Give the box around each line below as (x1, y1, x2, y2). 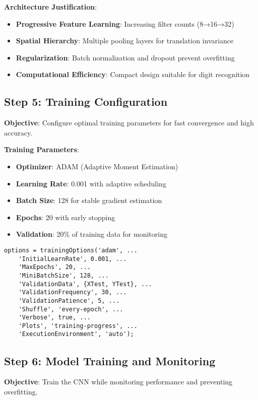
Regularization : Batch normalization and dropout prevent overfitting (16, 52, 235, 62)
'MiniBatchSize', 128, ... (18, 272, 109, 279)
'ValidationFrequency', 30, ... (18, 289, 127, 296)
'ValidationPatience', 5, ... (18, 297, 120, 304)
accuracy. (4, 127, 33, 138)
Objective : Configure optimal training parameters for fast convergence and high (4, 117, 254, 128)
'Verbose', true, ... (18, 314, 91, 321)
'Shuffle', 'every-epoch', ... (18, 305, 123, 313)
